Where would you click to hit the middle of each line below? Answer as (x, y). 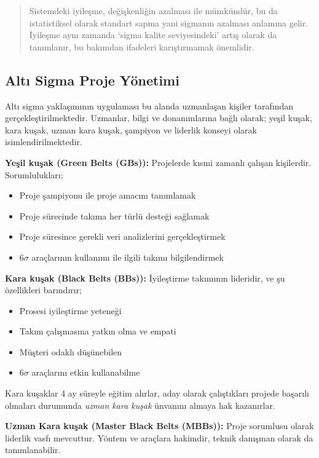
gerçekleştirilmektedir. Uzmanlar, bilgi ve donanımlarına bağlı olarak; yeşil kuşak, (159, 118)
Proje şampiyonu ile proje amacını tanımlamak (108, 195)
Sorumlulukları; (34, 174)
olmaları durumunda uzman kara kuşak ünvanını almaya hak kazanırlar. (140, 405)
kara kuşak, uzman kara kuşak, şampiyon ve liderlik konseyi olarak (131, 129)
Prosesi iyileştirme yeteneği (70, 310)
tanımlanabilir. (33, 450)
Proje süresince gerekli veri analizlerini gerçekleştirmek (122, 236)
